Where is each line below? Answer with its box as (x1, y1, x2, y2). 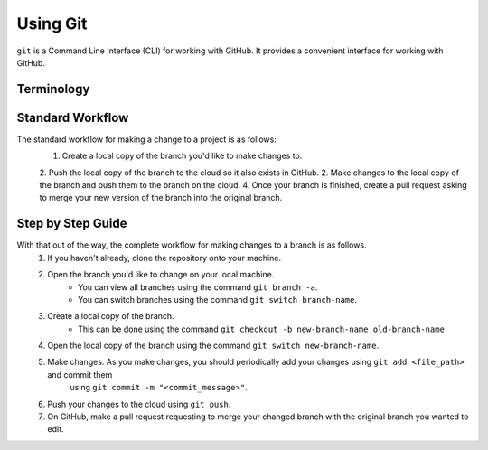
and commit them (47, 369, 113, 380)
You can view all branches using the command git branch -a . (78, 281, 318, 293)
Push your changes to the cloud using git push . (47, 398, 231, 409)
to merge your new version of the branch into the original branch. (39, 192, 283, 203)
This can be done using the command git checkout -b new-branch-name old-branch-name (78, 323, 445, 334)
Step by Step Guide (16, 216, 127, 231)
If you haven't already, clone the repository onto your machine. (47, 252, 282, 263)
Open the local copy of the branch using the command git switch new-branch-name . (47, 340, 380, 352)
